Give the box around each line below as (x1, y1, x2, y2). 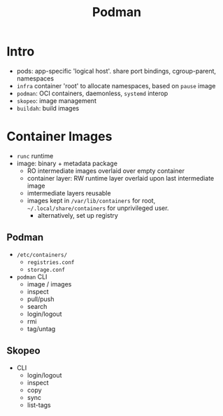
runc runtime (16, 151, 54, 160)
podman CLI (16, 272, 48, 281)
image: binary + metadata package (16, 159, 118, 167)
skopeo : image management (16, 96, 97, 105)
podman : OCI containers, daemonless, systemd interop (16, 89, 168, 97)
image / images (27, 279, 72, 288)
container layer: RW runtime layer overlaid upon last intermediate (27, 174, 215, 182)
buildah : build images (16, 104, 80, 112)
